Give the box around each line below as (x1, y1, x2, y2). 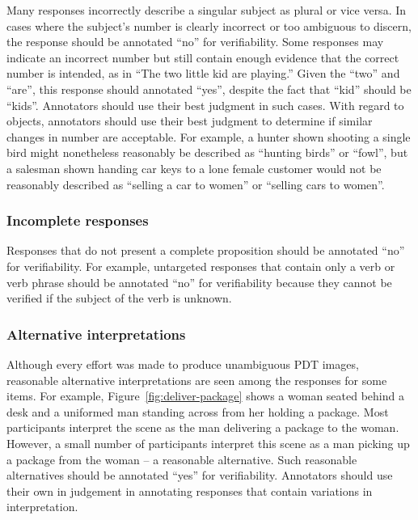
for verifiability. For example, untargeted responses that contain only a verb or (6, 257, 395, 274)
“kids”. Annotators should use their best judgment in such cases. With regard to (6, 96, 404, 113)
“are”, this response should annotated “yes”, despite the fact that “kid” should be (6, 80, 412, 97)
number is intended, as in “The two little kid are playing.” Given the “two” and (6, 65, 400, 82)
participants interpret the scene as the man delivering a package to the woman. (6, 419, 399, 436)
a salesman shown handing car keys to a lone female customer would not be (6, 159, 382, 176)
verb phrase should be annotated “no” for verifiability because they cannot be (6, 273, 392, 290)
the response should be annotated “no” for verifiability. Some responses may (6, 33, 384, 50)
